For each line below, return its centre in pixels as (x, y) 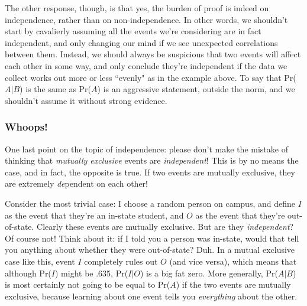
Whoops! (26, 127)
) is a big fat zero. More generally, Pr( (209, 273)
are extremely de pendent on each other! (76, 183)
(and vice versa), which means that (233, 261)
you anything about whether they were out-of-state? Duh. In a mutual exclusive (150, 250)
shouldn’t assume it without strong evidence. (86, 100)
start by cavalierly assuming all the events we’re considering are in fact (133, 31)
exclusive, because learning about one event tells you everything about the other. (151, 296)
